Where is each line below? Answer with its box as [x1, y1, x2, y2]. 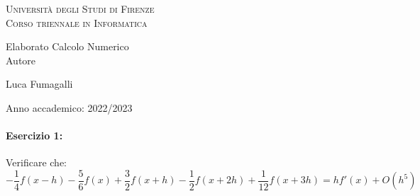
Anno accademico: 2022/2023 [6, 100, 133, 115]
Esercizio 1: [6, 128, 63, 143]
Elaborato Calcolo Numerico [6, 39, 129, 54]
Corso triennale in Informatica [6, 15, 148, 30]
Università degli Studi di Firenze [6, 1, 155, 16]
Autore [6, 52, 36, 67]
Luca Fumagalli [6, 76, 73, 91]
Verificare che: [6, 155, 67, 170]
